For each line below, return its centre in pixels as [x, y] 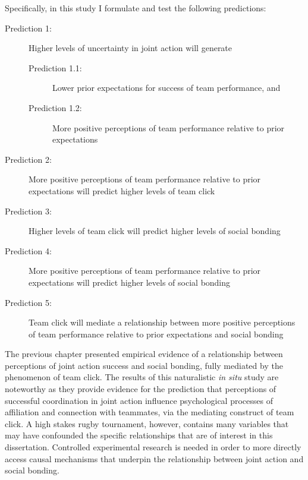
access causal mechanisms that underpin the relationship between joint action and [154, 458]
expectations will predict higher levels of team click [122, 190]
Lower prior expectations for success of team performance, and [166, 88]
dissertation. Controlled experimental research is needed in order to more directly [153, 447]
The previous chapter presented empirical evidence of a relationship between [144, 354]
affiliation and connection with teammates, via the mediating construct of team [150, 412]
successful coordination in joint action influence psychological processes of [139, 400]
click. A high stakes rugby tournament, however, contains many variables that [147, 423]
